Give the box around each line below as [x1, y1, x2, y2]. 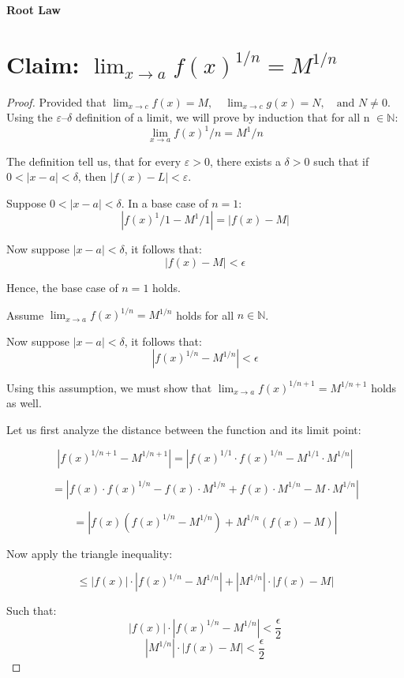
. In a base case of [121, 194, 208, 211]
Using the [6, 109, 53, 125]
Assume [6, 306, 44, 323]
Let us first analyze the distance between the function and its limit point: [6, 421, 361, 437]
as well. [6, 395, 42, 411]
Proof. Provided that [6, 93, 107, 110]
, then [77, 168, 107, 185]
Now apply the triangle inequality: [6, 545, 173, 561]
